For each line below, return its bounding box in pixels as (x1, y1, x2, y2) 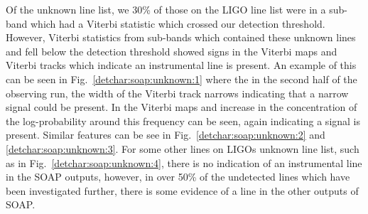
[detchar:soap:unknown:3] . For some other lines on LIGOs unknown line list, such (6, 141, 359, 156)
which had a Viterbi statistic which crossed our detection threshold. (31, 16, 325, 31)
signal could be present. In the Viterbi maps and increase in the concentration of (6, 100, 357, 114)
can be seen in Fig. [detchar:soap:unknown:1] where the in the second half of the (6, 71, 357, 86)
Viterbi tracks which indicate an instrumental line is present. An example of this (6, 58, 357, 73)
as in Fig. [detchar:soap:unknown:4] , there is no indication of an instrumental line (6, 155, 362, 170)
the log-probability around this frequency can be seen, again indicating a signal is (6, 113, 361, 128)
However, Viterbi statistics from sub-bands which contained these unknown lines (6, 30, 356, 45)
